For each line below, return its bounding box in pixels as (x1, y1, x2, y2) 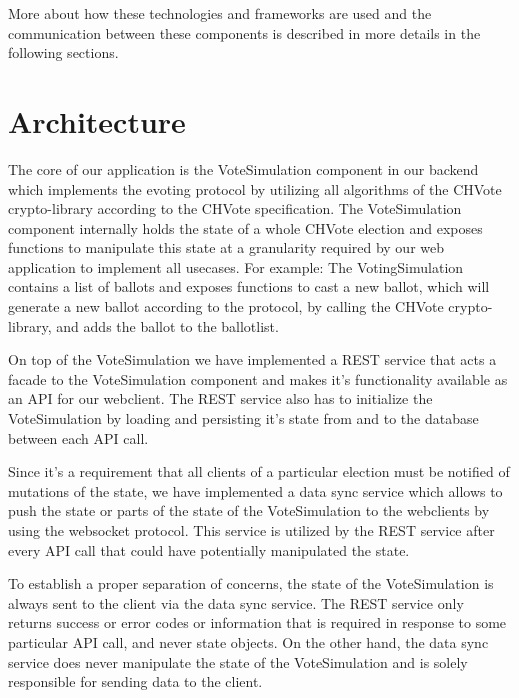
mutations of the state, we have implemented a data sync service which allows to (8, 480, 503, 501)
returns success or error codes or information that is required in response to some (8, 612, 507, 633)
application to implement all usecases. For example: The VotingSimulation (8, 256, 464, 277)
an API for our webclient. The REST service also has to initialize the (8, 388, 433, 409)
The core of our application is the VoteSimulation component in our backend (8, 158, 479, 179)
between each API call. (8, 427, 149, 448)
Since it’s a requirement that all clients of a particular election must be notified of (8, 461, 510, 482)
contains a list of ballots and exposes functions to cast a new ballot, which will (8, 276, 490, 297)
